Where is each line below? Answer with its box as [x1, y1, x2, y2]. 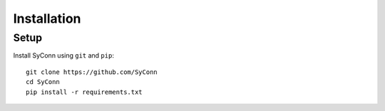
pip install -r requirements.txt [26, 88, 143, 96]
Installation [13, 11, 81, 26]
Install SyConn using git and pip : [13, 51, 114, 60]
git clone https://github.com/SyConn [26, 68, 158, 76]
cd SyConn [26, 78, 60, 86]
